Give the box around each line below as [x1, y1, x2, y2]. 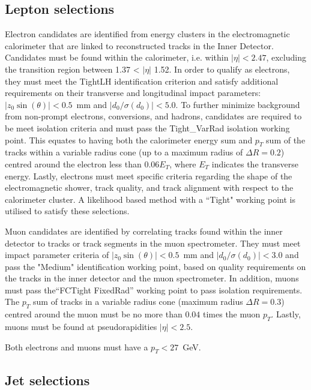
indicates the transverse [211, 157, 298, 170]
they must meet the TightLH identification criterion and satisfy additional [5, 74, 279, 87]
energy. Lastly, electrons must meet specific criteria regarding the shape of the [5, 169, 292, 182]
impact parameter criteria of [5, 248, 109, 261]
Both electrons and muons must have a [5, 340, 148, 353]
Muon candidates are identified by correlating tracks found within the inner [5, 224, 283, 237]
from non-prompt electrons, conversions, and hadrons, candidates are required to [5, 110, 302, 122]
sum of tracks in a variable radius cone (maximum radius [33, 295, 243, 308]
